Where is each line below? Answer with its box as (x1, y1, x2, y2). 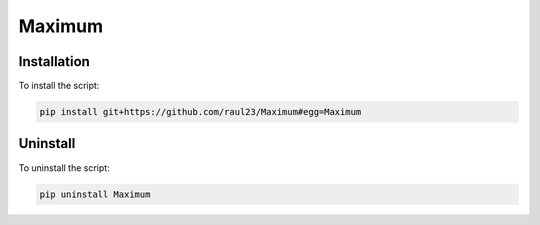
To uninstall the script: (18, 161, 110, 174)
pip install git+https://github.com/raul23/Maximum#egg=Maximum (39, 106, 362, 118)
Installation (18, 53, 90, 70)
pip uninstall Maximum (39, 188, 151, 200)
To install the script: (18, 80, 100, 92)
